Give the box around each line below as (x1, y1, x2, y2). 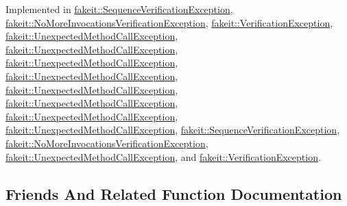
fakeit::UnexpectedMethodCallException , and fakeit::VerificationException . (5, 149, 321, 164)
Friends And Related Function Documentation (5, 183, 342, 204)
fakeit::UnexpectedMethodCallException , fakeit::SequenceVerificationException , (5, 123, 340, 137)
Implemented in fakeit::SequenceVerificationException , (5, 2, 233, 16)
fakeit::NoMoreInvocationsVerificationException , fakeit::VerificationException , (5, 15, 333, 29)
